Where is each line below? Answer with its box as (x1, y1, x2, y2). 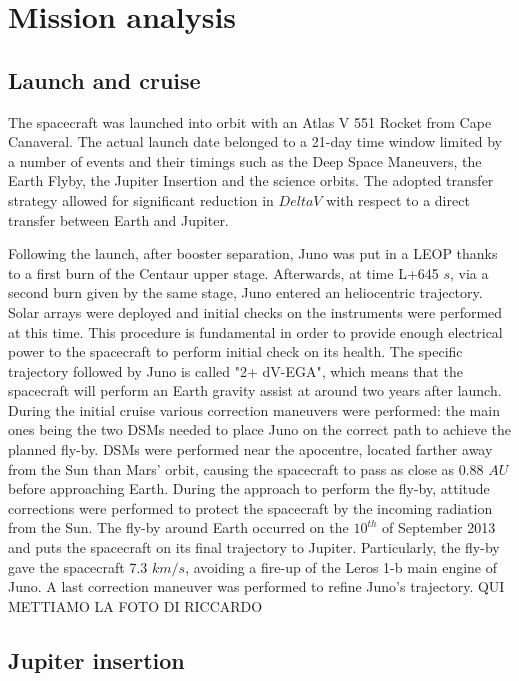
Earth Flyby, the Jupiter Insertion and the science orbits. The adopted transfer (8, 170, 494, 191)
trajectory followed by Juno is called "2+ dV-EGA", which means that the (8, 360, 463, 381)
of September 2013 (382, 517, 496, 538)
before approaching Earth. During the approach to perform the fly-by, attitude (8, 478, 490, 499)
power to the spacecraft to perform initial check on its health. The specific (8, 341, 463, 362)
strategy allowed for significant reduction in (8, 189, 274, 210)
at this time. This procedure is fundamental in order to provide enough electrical (8, 321, 503, 342)
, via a (450, 262, 489, 283)
